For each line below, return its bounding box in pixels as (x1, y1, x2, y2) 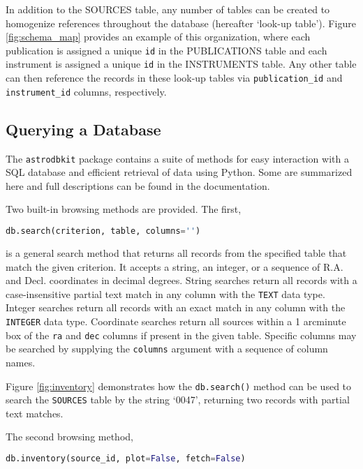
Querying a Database (6, 118, 161, 140)
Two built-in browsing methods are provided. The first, (6, 202, 242, 216)
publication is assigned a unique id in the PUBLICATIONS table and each (6, 43, 327, 57)
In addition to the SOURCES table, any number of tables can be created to (6, 2, 330, 16)
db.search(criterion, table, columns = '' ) (6, 226, 201, 237)
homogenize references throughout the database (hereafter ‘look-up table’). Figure (6, 15, 356, 30)
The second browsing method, (6, 429, 133, 444)
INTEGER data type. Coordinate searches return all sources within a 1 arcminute (6, 313, 346, 328)
